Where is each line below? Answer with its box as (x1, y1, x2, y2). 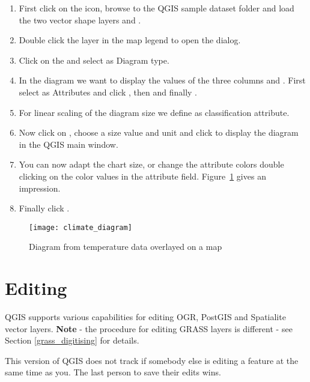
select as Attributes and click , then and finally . (19, 85, 198, 98)
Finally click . (19, 202, 70, 214)
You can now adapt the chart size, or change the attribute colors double (19, 158, 284, 171)
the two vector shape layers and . (19, 13, 141, 26)
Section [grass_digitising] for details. (5, 334, 139, 347)
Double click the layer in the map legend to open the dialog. (19, 34, 241, 46)
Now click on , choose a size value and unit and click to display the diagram (19, 126, 299, 139)
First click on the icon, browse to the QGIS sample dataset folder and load (19, 2, 294, 14)
